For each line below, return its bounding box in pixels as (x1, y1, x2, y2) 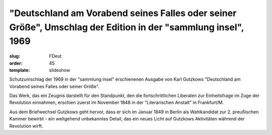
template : (9, 67, 30, 73)
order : (9, 60, 23, 66)
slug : (9, 53, 20, 59)
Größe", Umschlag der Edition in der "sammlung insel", (9, 22, 244, 33)
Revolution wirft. (9, 123, 43, 129)
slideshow (49, 67, 71, 73)
